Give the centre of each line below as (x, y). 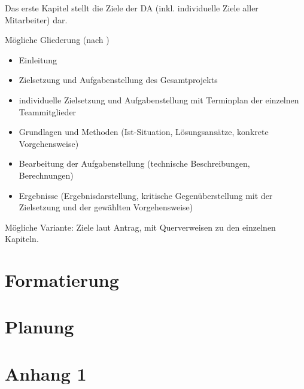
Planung (39, 327)
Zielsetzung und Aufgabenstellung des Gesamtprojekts (118, 80)
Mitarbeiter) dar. (36, 19)
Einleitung (38, 59)
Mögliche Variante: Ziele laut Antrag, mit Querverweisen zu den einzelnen (140, 227)
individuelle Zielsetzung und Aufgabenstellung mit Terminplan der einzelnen (159, 99)
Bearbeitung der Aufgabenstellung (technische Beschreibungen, (134, 163)
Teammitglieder (48, 111)
